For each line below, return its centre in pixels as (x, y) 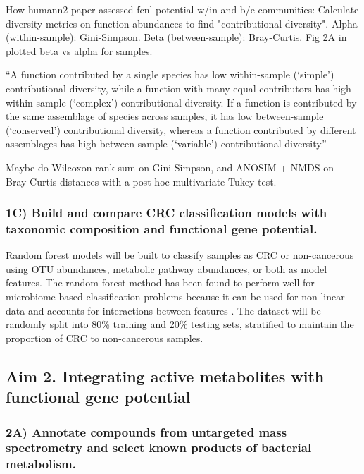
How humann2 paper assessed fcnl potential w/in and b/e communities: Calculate (182, 9)
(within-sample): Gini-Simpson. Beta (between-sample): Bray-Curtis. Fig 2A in (176, 37)
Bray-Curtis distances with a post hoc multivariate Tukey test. (141, 181)
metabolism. (41, 464)
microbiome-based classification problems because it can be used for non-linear (175, 297)
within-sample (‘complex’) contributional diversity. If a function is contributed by (181, 102)
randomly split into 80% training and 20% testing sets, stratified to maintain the (180, 324)
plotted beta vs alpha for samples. (79, 50)
